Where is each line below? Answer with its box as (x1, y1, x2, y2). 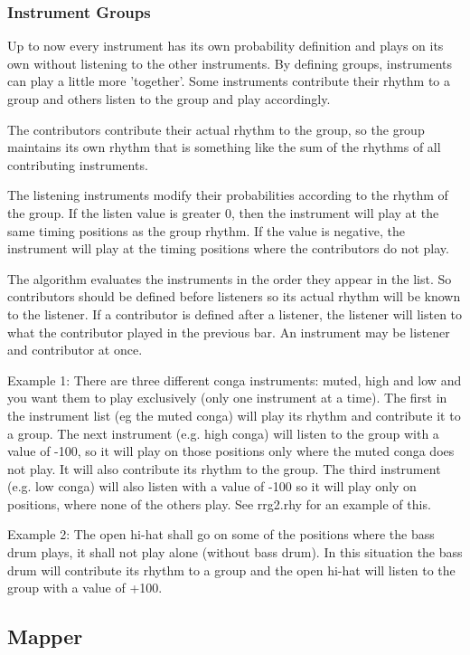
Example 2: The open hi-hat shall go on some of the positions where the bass (7, 525, 435, 544)
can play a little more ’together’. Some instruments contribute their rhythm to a (7, 71, 450, 90)
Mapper (7, 622, 83, 650)
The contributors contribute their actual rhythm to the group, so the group (7, 119, 425, 138)
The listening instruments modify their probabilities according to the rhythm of (7, 185, 448, 204)
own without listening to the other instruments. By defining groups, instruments (7, 53, 453, 72)
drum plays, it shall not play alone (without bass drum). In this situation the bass (7, 543, 463, 562)
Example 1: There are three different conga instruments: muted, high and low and (7, 370, 462, 389)
